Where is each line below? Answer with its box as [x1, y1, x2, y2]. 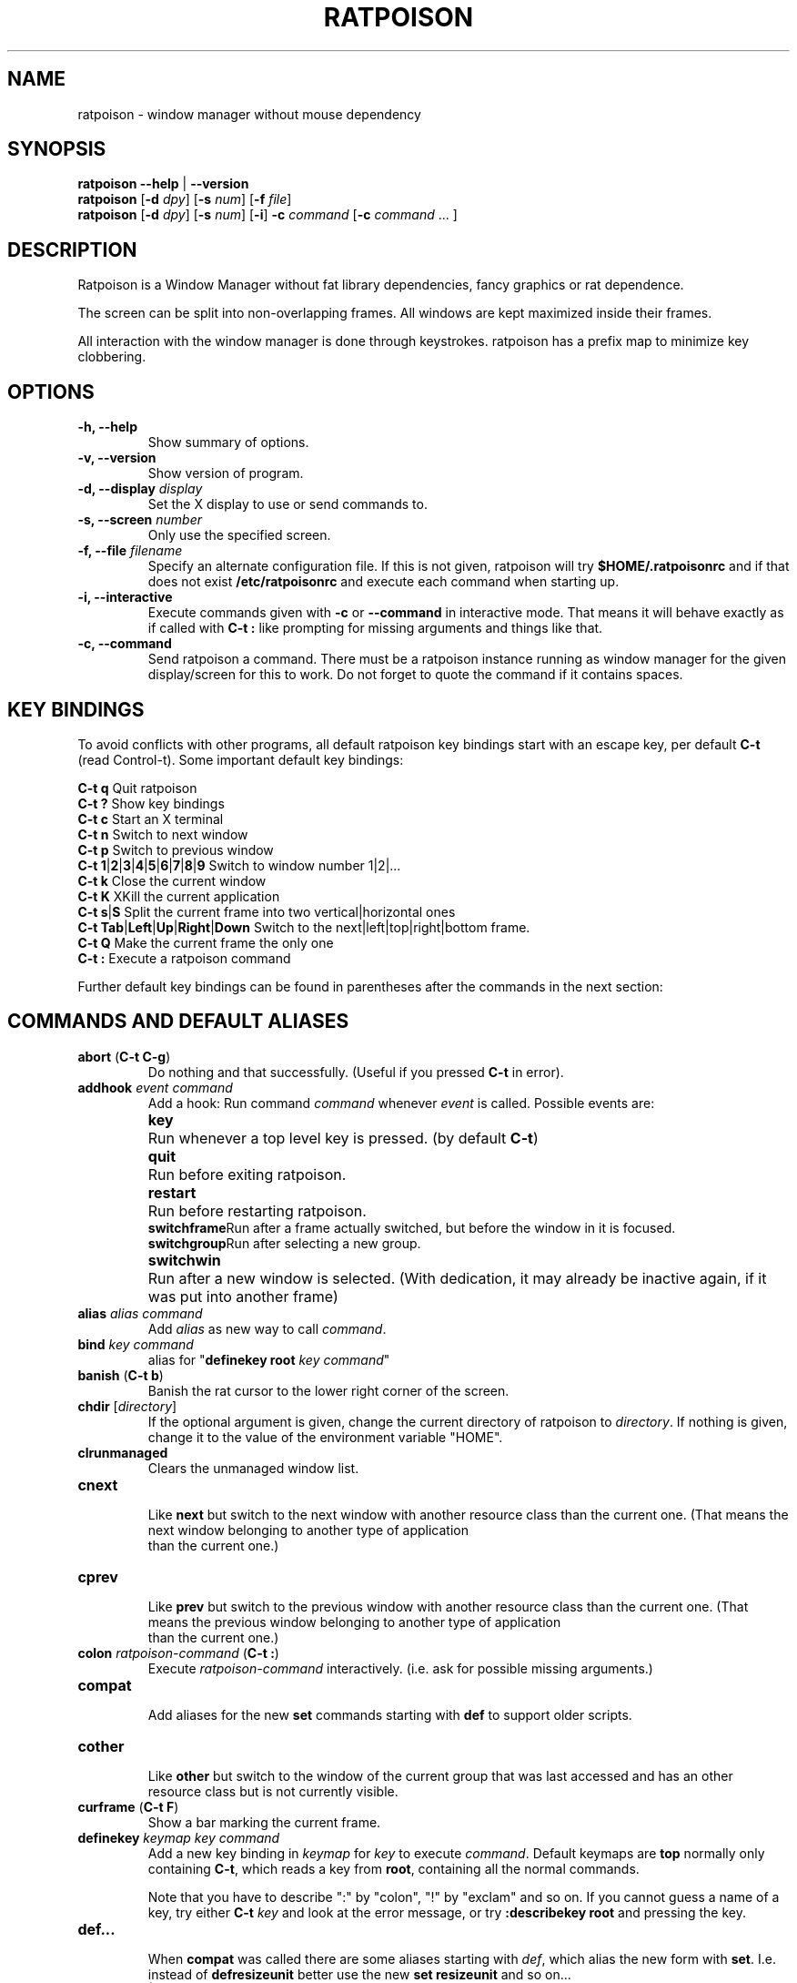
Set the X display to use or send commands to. [147, 496, 428, 513]
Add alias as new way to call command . [147, 1320, 387, 1337]
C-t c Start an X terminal [77, 810, 224, 827]
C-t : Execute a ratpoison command [77, 950, 291, 966]
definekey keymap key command [77, 1829, 280, 1846]
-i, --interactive [77, 589, 173, 605]
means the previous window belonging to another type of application [147, 1613, 561, 1630]
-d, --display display [77, 481, 203, 497]
